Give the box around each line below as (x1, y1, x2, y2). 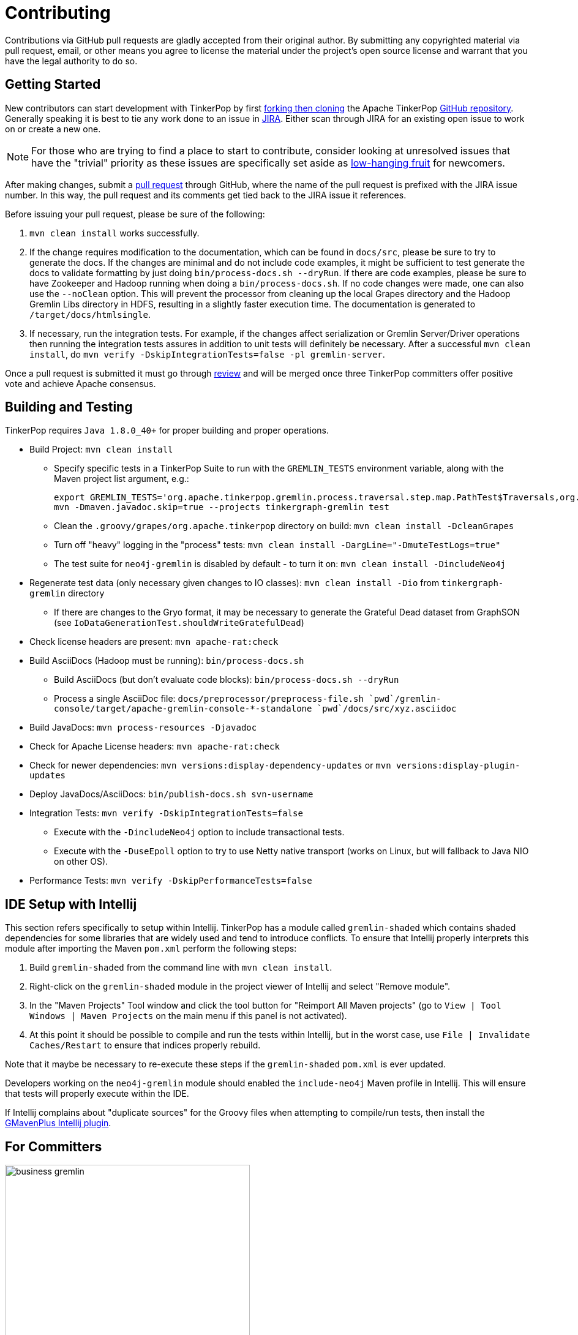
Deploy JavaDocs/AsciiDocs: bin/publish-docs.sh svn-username (29, 789, 313, 800)
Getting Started (5, 77, 101, 92)
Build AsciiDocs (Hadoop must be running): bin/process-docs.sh (29, 655, 304, 666)
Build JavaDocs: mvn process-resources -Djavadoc (29, 722, 257, 733)
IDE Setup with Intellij (5, 896, 137, 912)
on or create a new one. (5, 123, 101, 134)
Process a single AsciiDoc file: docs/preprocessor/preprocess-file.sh (54, 693, 364, 704)
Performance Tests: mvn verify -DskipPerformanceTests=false (29, 875, 312, 886)
